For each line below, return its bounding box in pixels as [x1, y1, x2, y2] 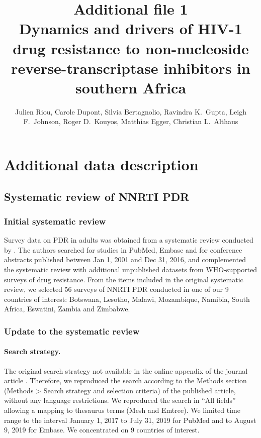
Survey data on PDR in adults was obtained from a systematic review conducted [4, 235, 253, 245]
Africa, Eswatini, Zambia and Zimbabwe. [4, 303, 130, 314]
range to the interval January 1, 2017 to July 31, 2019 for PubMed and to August [4, 414, 256, 425]
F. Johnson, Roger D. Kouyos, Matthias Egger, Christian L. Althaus [23, 116, 238, 127]
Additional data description [4, 154, 199, 175]
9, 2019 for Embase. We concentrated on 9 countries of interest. [4, 424, 200, 435]
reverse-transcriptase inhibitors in [11, 57, 250, 78]
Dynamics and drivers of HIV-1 [19, 18, 242, 39]
